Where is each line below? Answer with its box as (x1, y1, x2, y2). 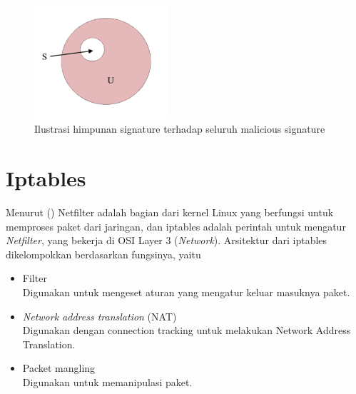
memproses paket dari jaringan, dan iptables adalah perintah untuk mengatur (6, 218, 346, 233)
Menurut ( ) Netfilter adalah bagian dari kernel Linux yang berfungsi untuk (6, 205, 334, 220)
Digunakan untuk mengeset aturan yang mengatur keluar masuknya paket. (22, 285, 350, 299)
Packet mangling (22, 360, 96, 375)
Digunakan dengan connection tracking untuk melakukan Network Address (22, 323, 351, 338)
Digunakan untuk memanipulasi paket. (22, 374, 193, 389)
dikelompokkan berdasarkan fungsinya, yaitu (6, 246, 201, 261)
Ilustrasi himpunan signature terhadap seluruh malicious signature (34, 121, 325, 136)
